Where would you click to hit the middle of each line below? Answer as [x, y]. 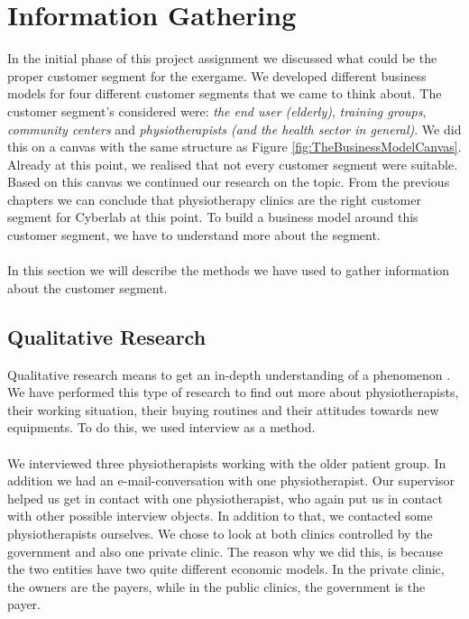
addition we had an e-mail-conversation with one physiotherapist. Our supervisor [231, 480]
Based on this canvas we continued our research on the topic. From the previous [229, 182]
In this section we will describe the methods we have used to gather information [229, 270]
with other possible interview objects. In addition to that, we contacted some [220, 516]
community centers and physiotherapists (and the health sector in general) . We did [234, 129]
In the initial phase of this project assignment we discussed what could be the [222, 58]
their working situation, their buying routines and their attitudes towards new [223, 409]
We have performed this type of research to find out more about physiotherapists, [233, 392]
